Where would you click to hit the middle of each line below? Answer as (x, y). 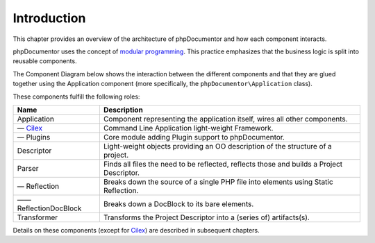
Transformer (37, 217)
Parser (28, 168)
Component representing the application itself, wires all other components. (225, 119)
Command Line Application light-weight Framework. (188, 128)
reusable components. (45, 61)
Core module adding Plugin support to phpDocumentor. (194, 137)
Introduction (49, 18)
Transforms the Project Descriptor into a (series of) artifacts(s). (207, 217)
